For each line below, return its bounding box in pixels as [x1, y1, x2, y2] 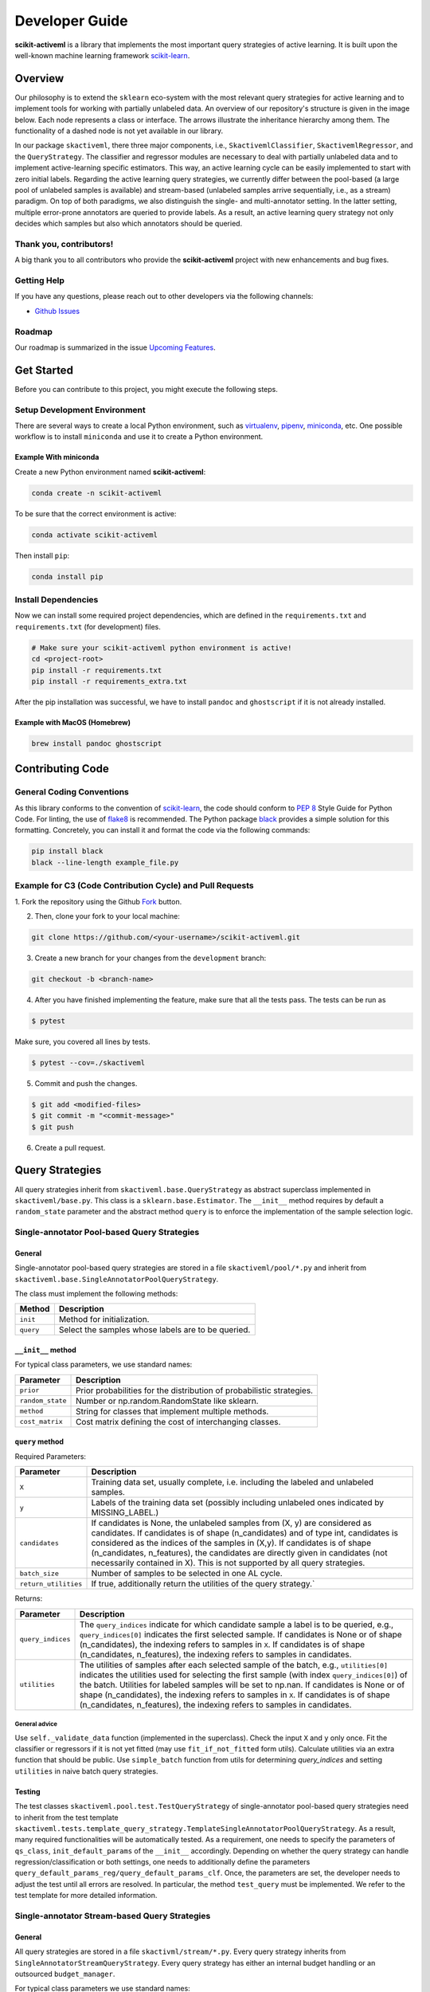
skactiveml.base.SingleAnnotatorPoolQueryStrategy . [14, 1274, 219, 1284]
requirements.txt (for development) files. [14, 622, 161, 631]
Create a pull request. [34, 1143, 106, 1152]
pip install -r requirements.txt [31, 665, 162, 675]
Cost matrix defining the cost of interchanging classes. [76, 1416, 281, 1427]
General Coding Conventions [14, 786, 129, 798]
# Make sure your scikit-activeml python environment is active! [31, 643, 292, 653]
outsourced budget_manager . [14, 1969, 115, 1978]
